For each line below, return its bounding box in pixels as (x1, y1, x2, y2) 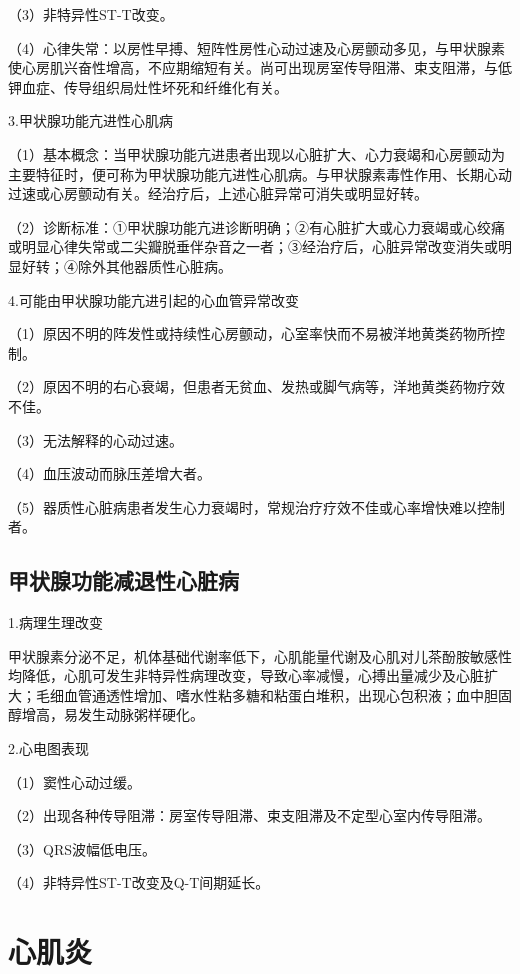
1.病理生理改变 (8, 612, 103, 633)
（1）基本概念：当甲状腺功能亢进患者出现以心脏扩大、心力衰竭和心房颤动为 (8, 143, 505, 164)
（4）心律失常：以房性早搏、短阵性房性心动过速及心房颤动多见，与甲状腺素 (8, 37, 505, 58)
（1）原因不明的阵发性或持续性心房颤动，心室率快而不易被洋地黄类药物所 (8, 323, 491, 344)
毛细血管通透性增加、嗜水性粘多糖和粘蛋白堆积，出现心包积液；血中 (35, 684, 484, 705)
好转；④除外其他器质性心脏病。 (21, 255, 232, 276)
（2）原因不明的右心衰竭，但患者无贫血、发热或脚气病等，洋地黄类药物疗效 (8, 376, 505, 397)
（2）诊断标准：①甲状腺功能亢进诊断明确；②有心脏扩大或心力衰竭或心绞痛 (8, 216, 505, 237)
